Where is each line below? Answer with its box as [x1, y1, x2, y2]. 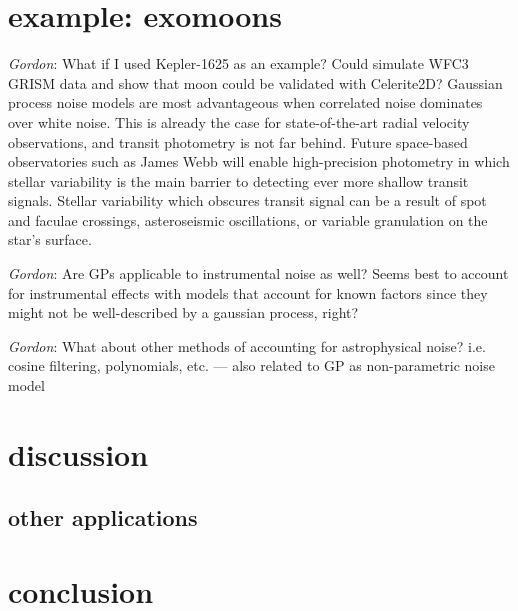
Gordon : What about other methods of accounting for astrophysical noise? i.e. [8, 335, 486, 356]
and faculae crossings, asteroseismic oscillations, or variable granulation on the [8, 209, 488, 230]
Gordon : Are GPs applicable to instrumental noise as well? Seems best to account [8, 263, 509, 284]
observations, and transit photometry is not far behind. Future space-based [8, 131, 468, 152]
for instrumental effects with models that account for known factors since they [8, 282, 488, 303]
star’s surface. [8, 229, 92, 250]
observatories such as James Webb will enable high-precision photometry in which [8, 151, 510, 172]
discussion [8, 433, 149, 474]
